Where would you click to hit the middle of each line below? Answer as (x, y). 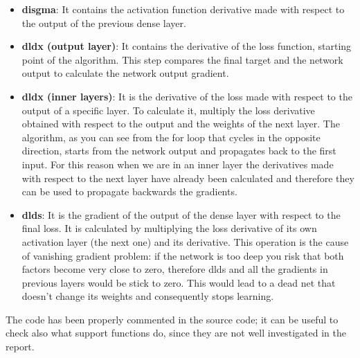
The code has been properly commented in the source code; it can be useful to (172, 319)
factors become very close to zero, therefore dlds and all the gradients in (175, 269)
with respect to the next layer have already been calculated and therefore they (188, 178)
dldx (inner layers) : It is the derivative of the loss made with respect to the (187, 96)
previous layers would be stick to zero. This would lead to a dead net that (179, 282)
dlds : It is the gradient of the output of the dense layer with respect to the (181, 214)
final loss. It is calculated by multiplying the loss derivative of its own (169, 228)
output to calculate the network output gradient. (125, 73)
